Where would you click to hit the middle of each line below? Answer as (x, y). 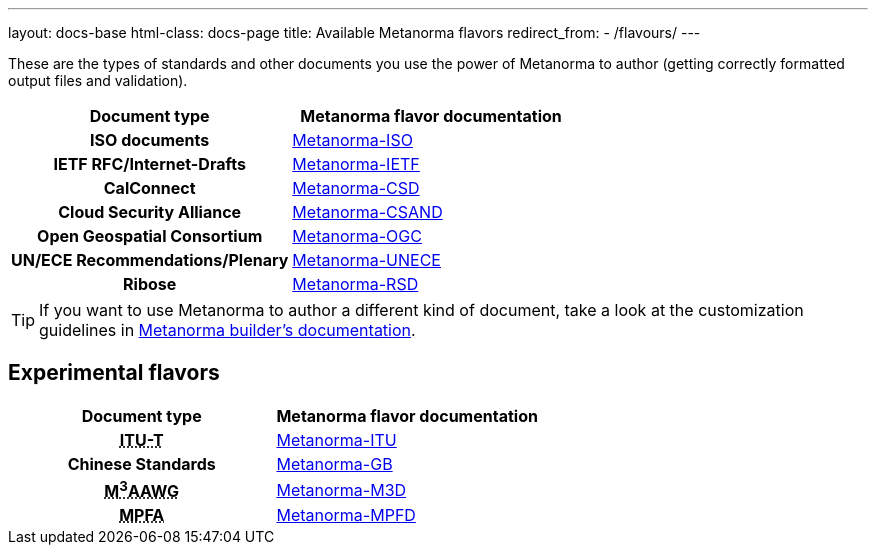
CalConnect (149, 188)
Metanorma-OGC (357, 236)
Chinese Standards (141, 463)
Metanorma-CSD (356, 188)
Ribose (150, 284)
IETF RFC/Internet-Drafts (149, 164)
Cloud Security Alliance (150, 212)
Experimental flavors (114, 373)
